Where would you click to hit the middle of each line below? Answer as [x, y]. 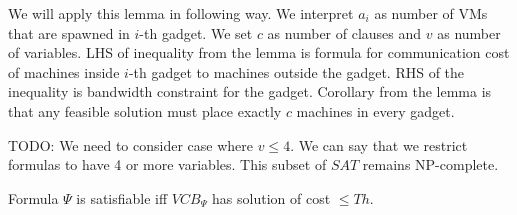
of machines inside [64, 71]
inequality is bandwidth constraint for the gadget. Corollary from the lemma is [250, 91]
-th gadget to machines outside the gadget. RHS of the [296, 71]
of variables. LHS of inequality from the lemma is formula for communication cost [259, 52]
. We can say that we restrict [379, 144]
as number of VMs [431, 13]
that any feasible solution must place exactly [145, 110]
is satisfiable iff [122, 197]
